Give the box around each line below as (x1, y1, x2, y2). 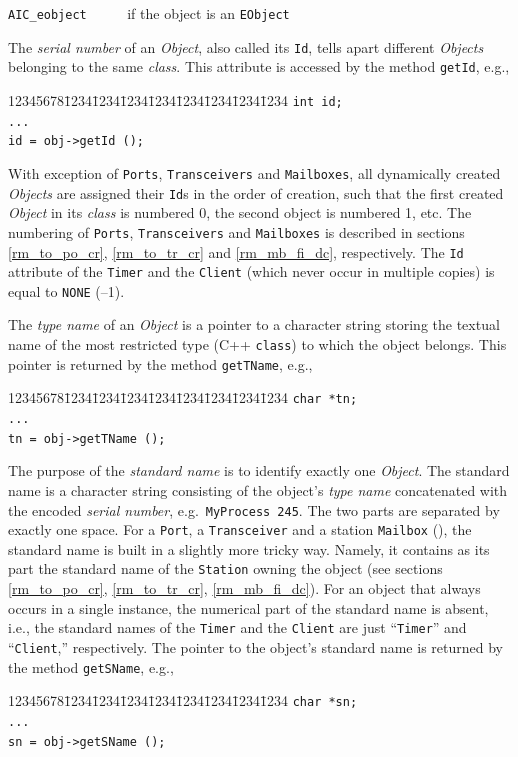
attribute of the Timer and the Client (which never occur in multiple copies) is (8, 261, 495, 282)
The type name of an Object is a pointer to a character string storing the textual (8, 314, 500, 335)
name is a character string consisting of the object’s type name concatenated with (8, 479, 508, 500)
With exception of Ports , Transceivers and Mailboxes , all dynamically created (8, 162, 501, 183)
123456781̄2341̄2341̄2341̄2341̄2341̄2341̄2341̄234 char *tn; (8, 387, 358, 408)
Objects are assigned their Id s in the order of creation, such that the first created (8, 182, 504, 203)
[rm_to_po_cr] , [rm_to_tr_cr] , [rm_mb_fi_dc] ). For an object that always (8, 578, 481, 599)
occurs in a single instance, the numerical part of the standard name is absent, (8, 597, 489, 618)
